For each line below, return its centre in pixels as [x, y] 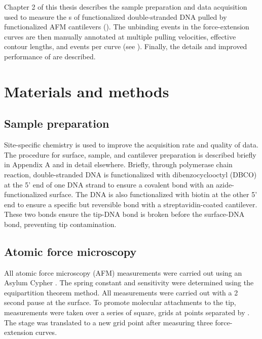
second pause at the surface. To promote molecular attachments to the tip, [120, 302]
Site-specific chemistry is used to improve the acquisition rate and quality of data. [131, 145]
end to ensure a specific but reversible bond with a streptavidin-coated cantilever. [131, 204]
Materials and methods [87, 91]
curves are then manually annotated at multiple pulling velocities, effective [120, 36]
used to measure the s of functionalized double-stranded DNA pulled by [116, 16]
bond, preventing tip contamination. [60, 224]
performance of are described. [50, 56]
